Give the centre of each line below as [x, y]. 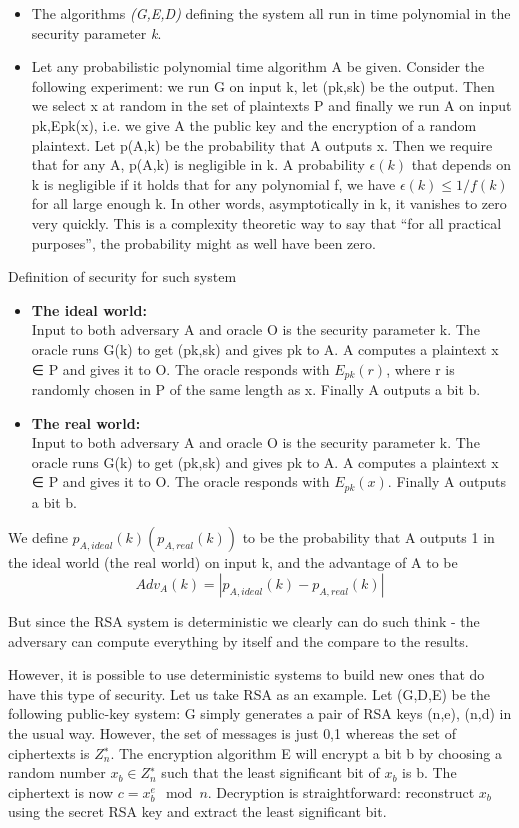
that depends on [461, 164]
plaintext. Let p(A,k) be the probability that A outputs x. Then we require [262, 144]
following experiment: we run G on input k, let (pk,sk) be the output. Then [263, 85]
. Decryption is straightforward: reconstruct [341, 791]
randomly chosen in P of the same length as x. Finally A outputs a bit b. [256, 388]
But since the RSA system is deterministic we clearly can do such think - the [244, 620]
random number [57, 772]
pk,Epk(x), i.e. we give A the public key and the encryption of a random [254, 124]
